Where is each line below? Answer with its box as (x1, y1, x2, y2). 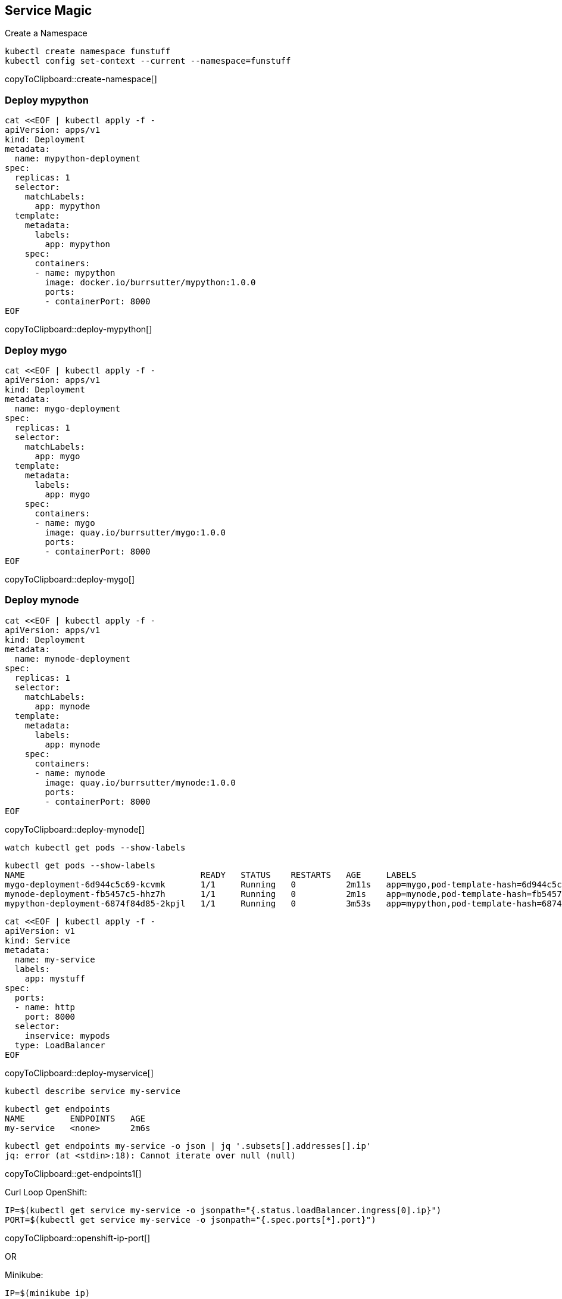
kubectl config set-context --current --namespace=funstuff (5, 56, 291, 66)
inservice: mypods (24, 1030, 111, 1041)
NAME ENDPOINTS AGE (5, 1113, 146, 1123)
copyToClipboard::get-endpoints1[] (5, 1168, 142, 1179)
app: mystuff (24, 973, 85, 983)
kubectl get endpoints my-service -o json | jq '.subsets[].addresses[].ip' (5, 1141, 371, 1151)
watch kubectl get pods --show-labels (5, 842, 186, 852)
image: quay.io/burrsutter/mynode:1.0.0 (45, 777, 236, 787)
